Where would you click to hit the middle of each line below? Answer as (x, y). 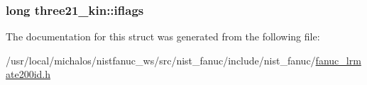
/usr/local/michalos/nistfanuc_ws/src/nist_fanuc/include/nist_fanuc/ (161, 60)
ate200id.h (28, 74)
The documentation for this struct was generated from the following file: (163, 36)
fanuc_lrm (338, 60)
